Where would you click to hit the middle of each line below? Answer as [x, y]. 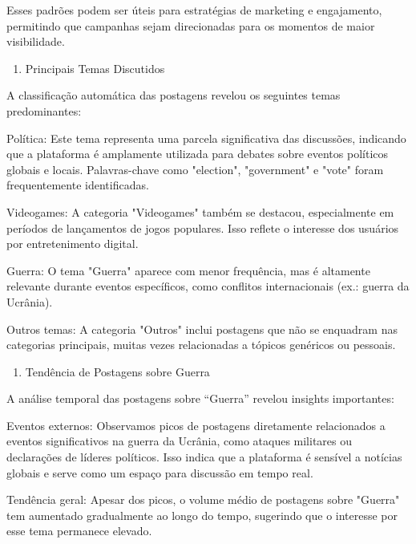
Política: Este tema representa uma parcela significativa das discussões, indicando [206, 138]
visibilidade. [36, 41]
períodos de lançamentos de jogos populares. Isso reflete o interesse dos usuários [203, 227]
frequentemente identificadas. [78, 185]
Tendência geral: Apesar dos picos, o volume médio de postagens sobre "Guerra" [203, 499]
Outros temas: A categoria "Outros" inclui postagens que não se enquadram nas [202, 329]
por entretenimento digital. [73, 244]
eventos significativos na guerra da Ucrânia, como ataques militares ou [180, 441]
